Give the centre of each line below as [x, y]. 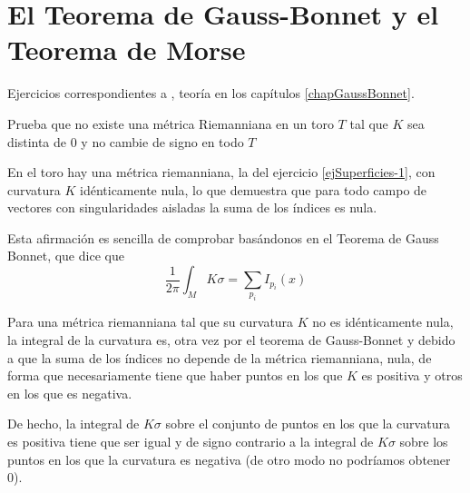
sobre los [424, 441]
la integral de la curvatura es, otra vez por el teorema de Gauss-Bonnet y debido [231, 340]
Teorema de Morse [127, 49]
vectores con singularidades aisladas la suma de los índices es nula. [192, 207]
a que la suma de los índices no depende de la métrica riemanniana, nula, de [220, 357]
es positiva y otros [412, 375]
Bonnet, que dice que [66, 256]
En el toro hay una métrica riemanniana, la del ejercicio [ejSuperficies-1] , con [221, 172]
